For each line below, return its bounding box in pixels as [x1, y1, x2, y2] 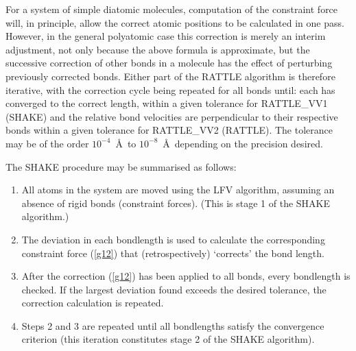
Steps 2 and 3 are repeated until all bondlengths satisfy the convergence [21, 318, 324, 332]
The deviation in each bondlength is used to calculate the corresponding [21, 232, 325, 246]
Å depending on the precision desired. [163, 136, 323, 150]
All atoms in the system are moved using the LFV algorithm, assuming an [21, 182, 335, 197]
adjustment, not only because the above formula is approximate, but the [5, 42, 310, 56]
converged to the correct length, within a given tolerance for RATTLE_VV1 [5, 96, 328, 110]
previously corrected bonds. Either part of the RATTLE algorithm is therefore [5, 69, 335, 83]
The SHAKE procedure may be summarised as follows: [5, 159, 237, 173]
